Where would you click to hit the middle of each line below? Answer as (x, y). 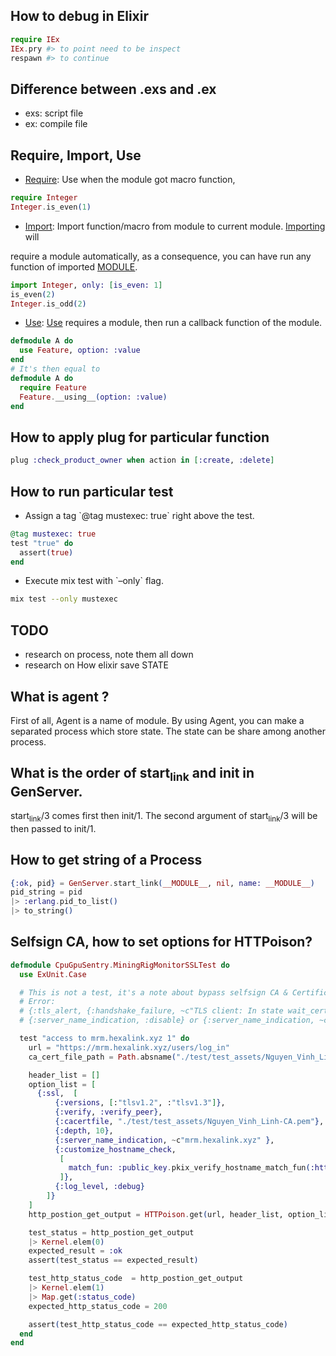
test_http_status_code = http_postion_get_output (136, 1279)
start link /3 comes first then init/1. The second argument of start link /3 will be (164, 816)
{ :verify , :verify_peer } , (108, 1112)
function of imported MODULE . (74, 266)
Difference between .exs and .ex (113, 89)
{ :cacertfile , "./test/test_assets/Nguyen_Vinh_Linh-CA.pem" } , (189, 1122)
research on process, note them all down (109, 655)
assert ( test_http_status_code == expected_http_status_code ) (158, 1324)
